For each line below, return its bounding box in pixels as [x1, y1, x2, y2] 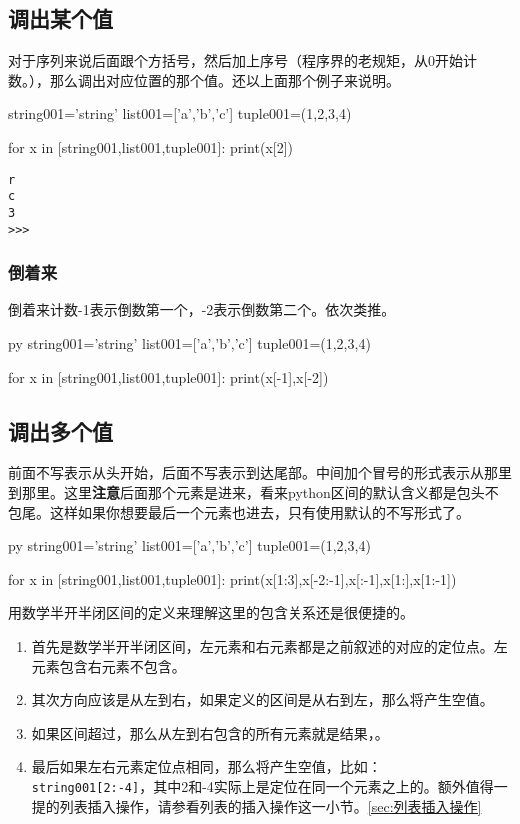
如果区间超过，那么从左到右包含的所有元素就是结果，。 [31, 722, 389, 743]
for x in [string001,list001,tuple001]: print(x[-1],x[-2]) [8, 366, 329, 387]
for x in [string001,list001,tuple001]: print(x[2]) [8, 136, 294, 157]
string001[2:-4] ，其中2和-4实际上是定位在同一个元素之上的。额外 [31, 775, 466, 796]
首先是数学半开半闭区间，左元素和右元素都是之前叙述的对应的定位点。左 [31, 635, 508, 656]
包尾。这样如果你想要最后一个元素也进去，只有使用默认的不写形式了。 [8, 501, 470, 522]
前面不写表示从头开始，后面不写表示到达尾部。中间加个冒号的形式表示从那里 [8, 462, 512, 483]
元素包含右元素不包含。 [31, 655, 186, 676]
